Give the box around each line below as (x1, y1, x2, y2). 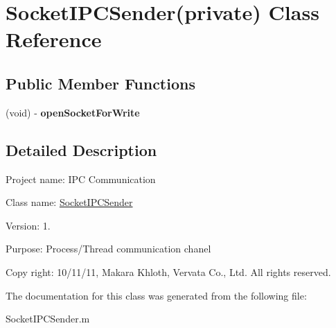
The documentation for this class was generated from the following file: (6, 288, 307, 302)
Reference (6, 25, 102, 53)
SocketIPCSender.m (6, 311, 90, 326)
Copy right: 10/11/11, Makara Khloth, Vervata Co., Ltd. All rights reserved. (6, 264, 331, 279)
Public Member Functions (6, 72, 195, 94)
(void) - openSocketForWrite (6, 105, 140, 119)
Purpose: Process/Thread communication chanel (6, 241, 211, 256)
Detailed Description (6, 139, 157, 160)
